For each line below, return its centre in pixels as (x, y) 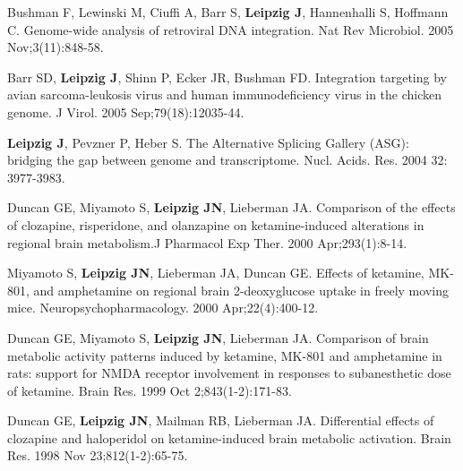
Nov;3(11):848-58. (56, 47)
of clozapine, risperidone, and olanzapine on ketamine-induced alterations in (216, 224)
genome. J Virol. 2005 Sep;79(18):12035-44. (126, 111)
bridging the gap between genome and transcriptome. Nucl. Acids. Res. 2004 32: (227, 160)
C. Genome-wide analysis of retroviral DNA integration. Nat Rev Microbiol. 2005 (231, 29)
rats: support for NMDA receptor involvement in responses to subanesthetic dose (229, 373)
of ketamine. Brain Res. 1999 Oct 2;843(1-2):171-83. (150, 390)
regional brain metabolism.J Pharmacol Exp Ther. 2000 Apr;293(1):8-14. (207, 242)
